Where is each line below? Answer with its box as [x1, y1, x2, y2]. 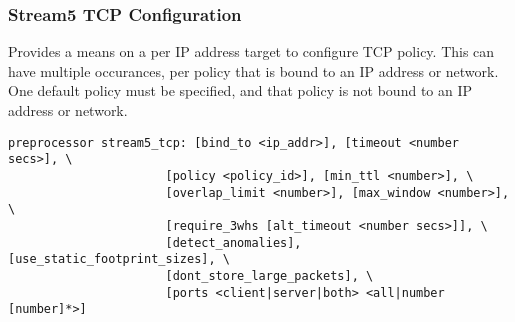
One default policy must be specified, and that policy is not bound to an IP [8, 80, 473, 101]
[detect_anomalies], [165, 235, 302, 250]
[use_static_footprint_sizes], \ [8, 252, 230, 267]
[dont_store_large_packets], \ [165, 268, 374, 283]
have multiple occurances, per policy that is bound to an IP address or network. [8, 60, 499, 81]
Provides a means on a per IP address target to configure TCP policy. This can [8, 41, 495, 62]
